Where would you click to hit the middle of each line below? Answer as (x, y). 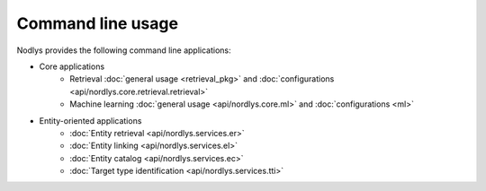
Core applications (72, 66)
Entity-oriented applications (90, 120)
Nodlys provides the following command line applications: (124, 50)
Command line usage (98, 23)
